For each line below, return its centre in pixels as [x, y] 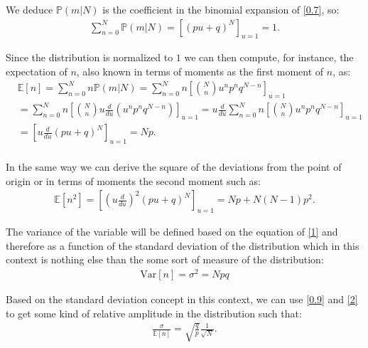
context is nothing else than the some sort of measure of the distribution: [165, 259]
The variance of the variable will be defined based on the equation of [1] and [172, 232]
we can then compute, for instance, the [269, 57]
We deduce [29, 9]
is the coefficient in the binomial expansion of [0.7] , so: [221, 9]
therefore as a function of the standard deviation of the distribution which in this [183, 245]
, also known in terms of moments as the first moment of [200, 72]
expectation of [37, 72]
